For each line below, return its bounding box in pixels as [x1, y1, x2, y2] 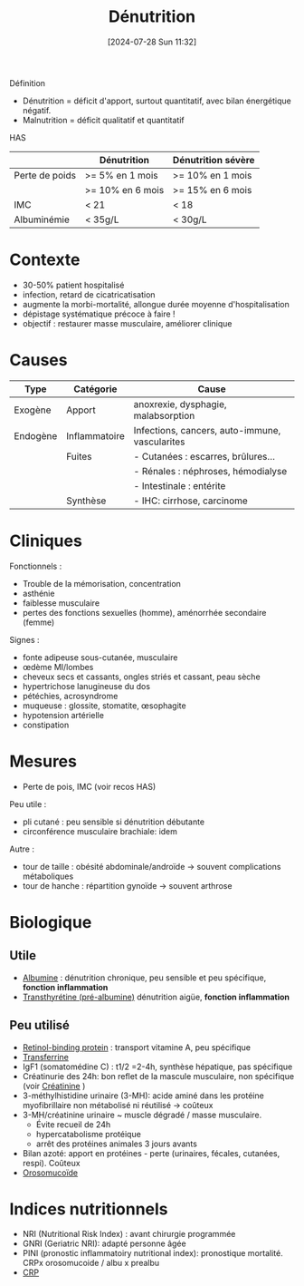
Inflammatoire [66, 429, 125, 442]
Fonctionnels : [9, 560, 62, 571]
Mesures [9, 751, 77, 772]
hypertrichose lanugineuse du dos [22, 680, 151, 691]
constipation [22, 719, 70, 730]
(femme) [22, 617, 55, 628]
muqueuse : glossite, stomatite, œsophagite [22, 700, 187, 711]
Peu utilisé [9, 1018, 71, 1033]
